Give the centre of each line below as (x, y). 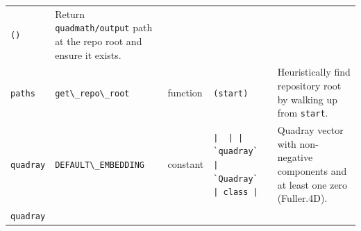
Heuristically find (314, 72)
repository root (309, 86)
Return (70, 14)
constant (186, 164)
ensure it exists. (88, 54)
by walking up (308, 99)
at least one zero (312, 184)
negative (295, 157)
